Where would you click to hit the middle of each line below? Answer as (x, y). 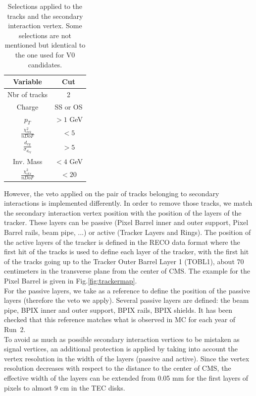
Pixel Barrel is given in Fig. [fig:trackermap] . (71, 281)
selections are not (45, 35)
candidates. (45, 64)
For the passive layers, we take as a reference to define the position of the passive (127, 290)
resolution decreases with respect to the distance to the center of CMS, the (118, 368)
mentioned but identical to (45, 45)
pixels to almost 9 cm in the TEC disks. (65, 387)
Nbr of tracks (28, 94)
